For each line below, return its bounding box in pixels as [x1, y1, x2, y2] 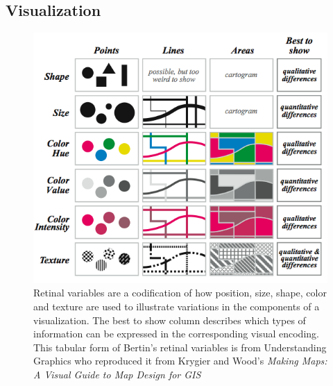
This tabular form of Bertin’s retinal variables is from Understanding [33, 339, 327, 354]
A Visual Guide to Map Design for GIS [33, 367, 201, 382]
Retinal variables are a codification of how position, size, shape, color [33, 285, 327, 300]
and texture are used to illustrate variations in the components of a [33, 299, 320, 314]
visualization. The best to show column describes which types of [33, 312, 306, 327]
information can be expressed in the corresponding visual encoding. [33, 326, 319, 341]
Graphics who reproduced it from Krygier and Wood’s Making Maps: [33, 353, 327, 368]
